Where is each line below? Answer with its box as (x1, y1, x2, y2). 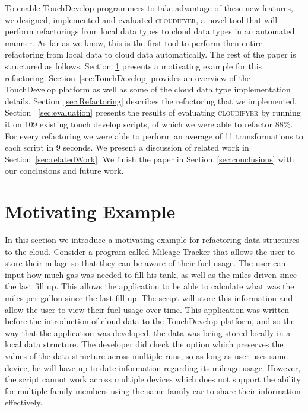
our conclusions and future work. (5, 164, 124, 177)
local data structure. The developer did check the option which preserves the (5, 338, 284, 350)
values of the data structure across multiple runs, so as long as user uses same (5, 349, 288, 362)
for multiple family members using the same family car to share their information (5, 384, 301, 397)
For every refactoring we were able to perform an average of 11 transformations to (5, 129, 303, 142)
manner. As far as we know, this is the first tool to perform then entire (5, 36, 263, 49)
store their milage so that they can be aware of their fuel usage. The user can (5, 257, 286, 269)
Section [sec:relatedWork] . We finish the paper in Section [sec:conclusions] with (5, 152, 294, 165)
